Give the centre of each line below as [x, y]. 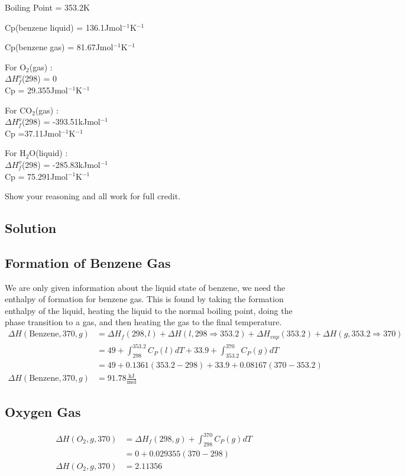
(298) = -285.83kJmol [61, 164]
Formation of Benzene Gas [88, 262]
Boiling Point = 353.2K [47, 7]
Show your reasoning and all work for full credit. [93, 196]
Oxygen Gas [43, 411]
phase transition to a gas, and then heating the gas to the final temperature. [143, 322]
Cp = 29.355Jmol [36, 90]
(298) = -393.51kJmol [61, 122]
